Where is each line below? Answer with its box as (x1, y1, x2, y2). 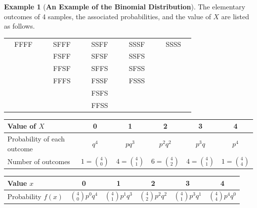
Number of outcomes (7, 156, 70, 166)
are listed (221, 11, 249, 21)
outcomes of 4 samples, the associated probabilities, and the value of (4, 11, 211, 21)
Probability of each (7, 134, 65, 144)
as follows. (4, 21, 35, 31)
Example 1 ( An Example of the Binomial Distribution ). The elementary (4, 1, 246, 11)
